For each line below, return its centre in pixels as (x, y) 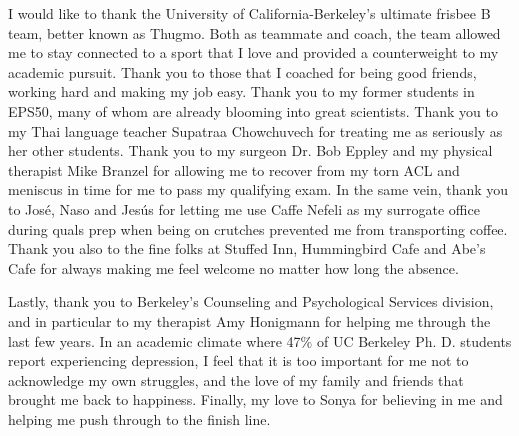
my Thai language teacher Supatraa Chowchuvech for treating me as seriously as (255, 130)
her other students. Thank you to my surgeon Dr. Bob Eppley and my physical (250, 150)
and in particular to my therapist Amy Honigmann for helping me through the (249, 320)
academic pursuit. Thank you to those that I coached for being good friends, (242, 71)
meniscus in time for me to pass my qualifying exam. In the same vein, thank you (258, 189)
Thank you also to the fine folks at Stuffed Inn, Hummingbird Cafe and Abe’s (247, 248)
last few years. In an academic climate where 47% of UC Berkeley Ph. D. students (260, 340)
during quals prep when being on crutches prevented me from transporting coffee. (258, 228)
